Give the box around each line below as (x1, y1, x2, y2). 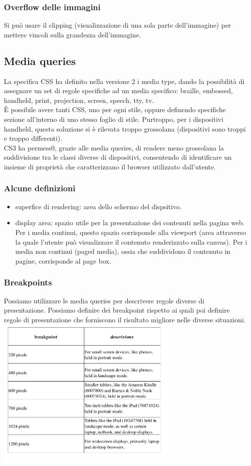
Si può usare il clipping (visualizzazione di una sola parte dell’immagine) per (4, 20, 231, 30)
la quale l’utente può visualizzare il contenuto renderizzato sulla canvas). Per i (15, 236, 247, 247)
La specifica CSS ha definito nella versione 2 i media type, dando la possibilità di (4, 76, 245, 86)
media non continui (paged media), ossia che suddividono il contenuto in (15, 246, 231, 256)
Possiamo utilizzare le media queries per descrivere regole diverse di (4, 295, 204, 305)
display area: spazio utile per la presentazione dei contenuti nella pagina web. (15, 217, 245, 228)
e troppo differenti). (4, 133, 63, 143)
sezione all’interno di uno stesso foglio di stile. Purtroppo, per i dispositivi (4, 114, 223, 124)
